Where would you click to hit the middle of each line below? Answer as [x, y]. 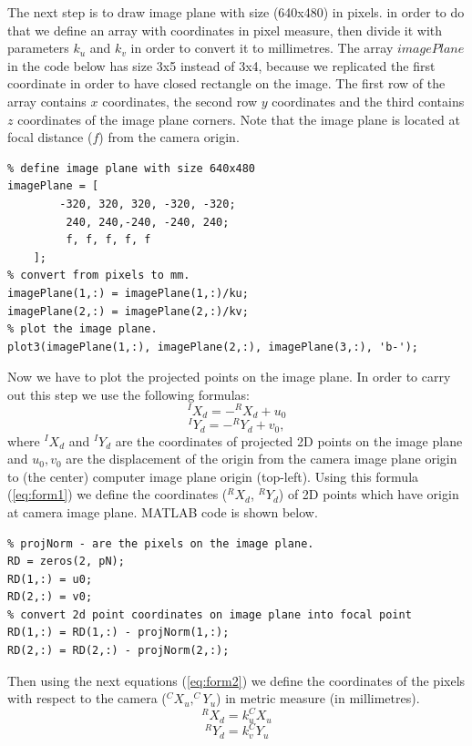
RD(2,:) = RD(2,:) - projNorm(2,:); [118, 651]
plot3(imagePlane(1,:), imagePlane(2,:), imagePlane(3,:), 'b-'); [213, 347]
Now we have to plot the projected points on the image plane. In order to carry [229, 377]
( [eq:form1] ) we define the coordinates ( [118, 494]
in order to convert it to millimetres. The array [262, 48]
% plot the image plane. [82, 329]
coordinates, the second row [180, 101]
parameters [38, 48]
